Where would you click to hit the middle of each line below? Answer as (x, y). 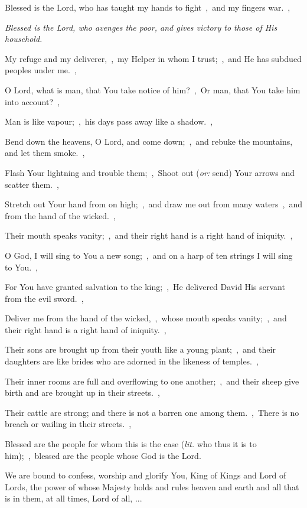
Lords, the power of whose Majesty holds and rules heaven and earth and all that (152, 486)
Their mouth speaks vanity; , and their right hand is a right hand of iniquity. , (149, 235)
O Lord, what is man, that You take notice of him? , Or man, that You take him (153, 89)
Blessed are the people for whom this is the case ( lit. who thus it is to (131, 444)
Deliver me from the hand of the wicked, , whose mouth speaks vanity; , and (146, 318)
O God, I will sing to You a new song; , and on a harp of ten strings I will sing (149, 255)
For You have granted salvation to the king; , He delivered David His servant (145, 287)
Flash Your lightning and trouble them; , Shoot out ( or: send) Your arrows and (150, 172)
